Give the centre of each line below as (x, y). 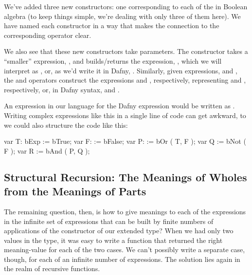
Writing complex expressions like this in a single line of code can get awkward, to (125, 115)
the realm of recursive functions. (52, 268)
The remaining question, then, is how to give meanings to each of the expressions (125, 211)
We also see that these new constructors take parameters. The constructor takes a (126, 51)
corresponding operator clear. (48, 35)
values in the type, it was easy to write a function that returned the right (113, 240)
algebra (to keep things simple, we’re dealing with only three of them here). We (122, 16)
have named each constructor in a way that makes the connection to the (112, 26)
